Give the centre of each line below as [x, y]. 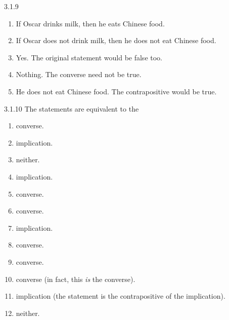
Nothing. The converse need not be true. [79, 74]
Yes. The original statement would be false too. [89, 57]
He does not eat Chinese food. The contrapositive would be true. [116, 91]
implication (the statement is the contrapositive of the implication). [121, 296]
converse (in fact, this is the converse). [76, 279]
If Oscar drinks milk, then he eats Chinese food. [90, 23]
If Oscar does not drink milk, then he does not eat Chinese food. [116, 40]
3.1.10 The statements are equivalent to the [72, 108]
